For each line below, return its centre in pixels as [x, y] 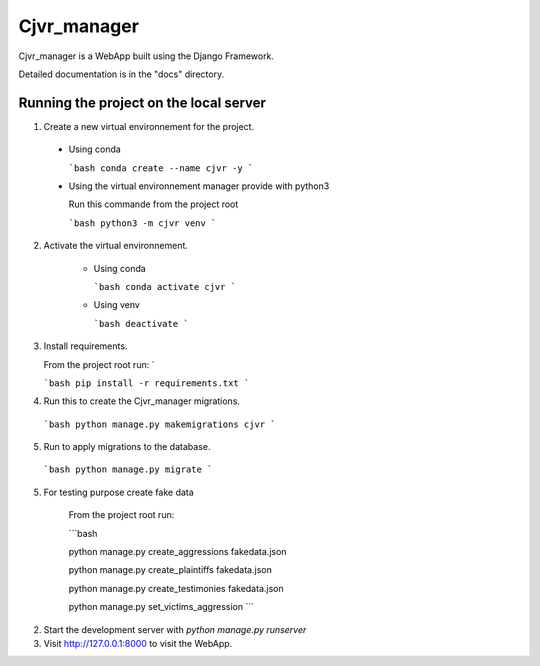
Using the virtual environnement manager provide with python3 [199, 186]
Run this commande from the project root [153, 204]
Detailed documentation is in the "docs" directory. [121, 74]
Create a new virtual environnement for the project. [149, 126]
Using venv [116, 305]
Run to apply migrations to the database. [127, 447]
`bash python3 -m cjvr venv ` [142, 223]
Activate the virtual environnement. [116, 246]
